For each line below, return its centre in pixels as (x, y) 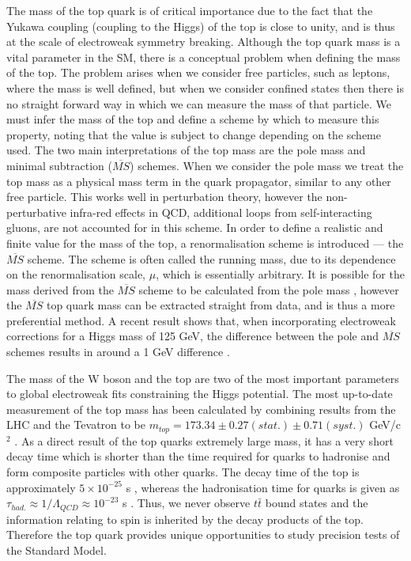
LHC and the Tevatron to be (76, 425)
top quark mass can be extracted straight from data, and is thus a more (221, 305)
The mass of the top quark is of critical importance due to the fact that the (190, 10)
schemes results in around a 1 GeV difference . (118, 352)
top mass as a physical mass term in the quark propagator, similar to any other (199, 181)
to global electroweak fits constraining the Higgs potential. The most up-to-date (200, 394)
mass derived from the (60, 289)
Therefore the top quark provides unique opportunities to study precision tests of (203, 534)
